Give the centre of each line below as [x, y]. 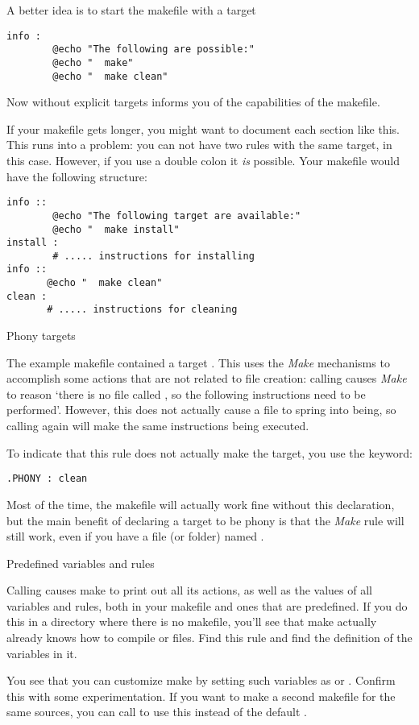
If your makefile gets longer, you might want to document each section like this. [203, 128]
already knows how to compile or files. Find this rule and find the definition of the [209, 638]
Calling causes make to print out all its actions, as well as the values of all [189, 590]
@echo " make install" [116, 229]
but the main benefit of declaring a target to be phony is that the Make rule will [205, 520]
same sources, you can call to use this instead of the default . [157, 712]
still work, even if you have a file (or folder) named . [135, 536]
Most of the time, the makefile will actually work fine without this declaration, [201, 504]
